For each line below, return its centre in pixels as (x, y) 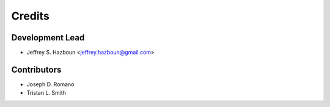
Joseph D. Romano (50, 84)
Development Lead (48, 38)
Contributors (36, 69)
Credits (31, 16)
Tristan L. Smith (46, 93)
